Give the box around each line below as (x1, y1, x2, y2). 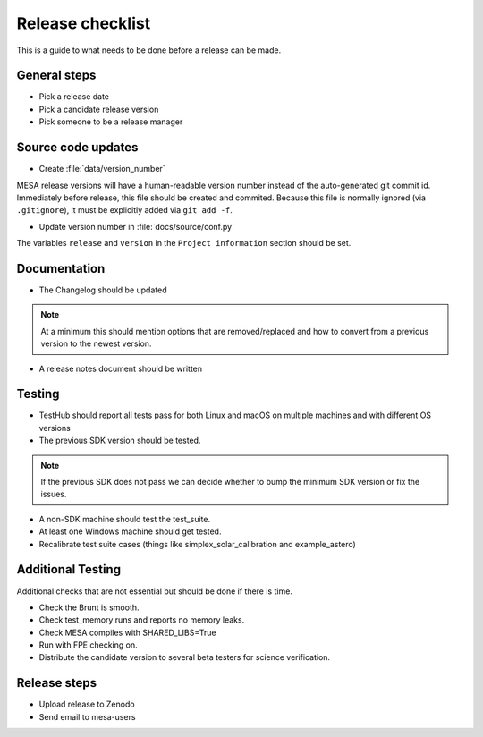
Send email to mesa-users (38, 711, 136, 722)
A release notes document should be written (38, 363, 203, 374)
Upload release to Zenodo (38, 699, 135, 710)
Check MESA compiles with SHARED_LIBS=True (38, 627, 216, 638)
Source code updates (16, 140, 139, 156)
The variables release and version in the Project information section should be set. (16, 238, 352, 249)
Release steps (16, 675, 97, 690)
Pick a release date (38, 91, 110, 102)
